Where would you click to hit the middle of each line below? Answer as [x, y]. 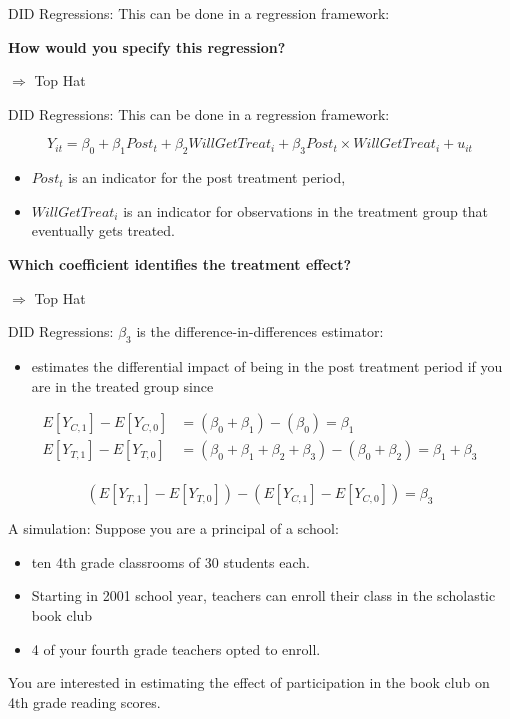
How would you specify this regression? [147, 46]
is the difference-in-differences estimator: [260, 331]
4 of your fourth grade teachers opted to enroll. [176, 648]
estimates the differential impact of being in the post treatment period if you [267, 365]
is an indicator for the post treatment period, [207, 177]
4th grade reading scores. [84, 701]
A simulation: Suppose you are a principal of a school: [173, 528]
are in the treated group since [122, 385]
